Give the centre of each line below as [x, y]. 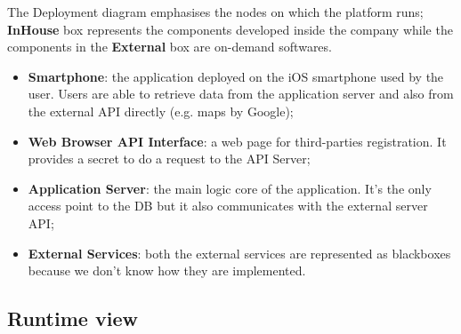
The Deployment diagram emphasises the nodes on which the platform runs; [215, 12]
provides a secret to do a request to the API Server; [169, 159]
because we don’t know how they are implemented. [167, 270]
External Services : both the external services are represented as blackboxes [239, 253]
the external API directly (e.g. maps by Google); [161, 111]
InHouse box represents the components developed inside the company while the [230, 29]
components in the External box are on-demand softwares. [170, 47]
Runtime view [73, 318]
